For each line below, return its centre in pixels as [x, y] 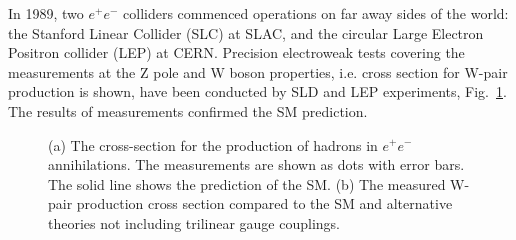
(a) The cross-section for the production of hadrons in [213, 144]
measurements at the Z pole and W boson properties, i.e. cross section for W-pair [258, 71]
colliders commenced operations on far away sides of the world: [316, 13]
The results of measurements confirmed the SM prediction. [188, 110]
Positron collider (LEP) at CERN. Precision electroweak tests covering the [236, 52]
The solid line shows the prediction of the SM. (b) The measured [247, 183]
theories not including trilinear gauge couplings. [194, 222]
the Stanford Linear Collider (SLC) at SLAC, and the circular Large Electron [246, 32]
